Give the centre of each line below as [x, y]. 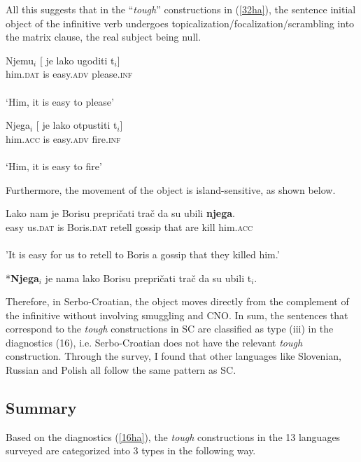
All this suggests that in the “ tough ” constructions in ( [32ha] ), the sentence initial [181, 9]
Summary [41, 408]
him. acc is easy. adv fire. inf [63, 138]
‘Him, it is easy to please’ [60, 101]
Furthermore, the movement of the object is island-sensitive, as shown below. [171, 189]
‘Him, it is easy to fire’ [54, 166]
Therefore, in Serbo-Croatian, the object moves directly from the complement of [177, 301]
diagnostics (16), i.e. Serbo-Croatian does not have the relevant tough [154, 342]
